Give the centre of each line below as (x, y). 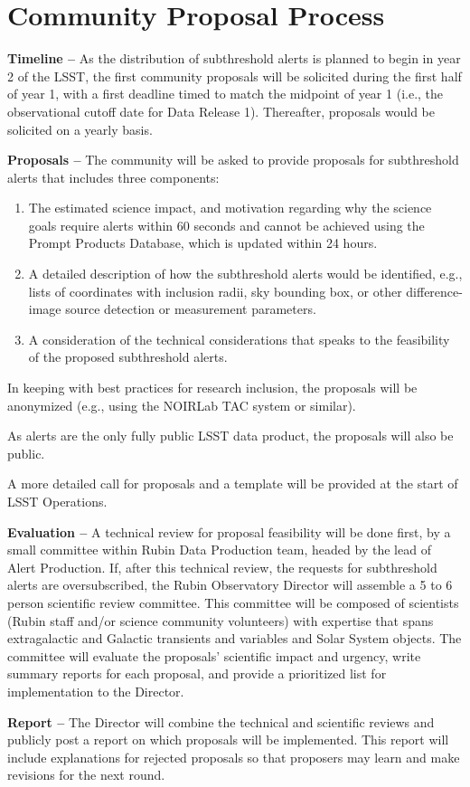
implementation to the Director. (96, 691)
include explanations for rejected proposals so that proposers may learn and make (234, 757)
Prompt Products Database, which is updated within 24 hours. (203, 243)
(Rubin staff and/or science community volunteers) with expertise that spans (221, 620)
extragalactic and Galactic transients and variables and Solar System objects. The (235, 638)
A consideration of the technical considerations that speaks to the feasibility (239, 339)
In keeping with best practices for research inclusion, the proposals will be (212, 388)
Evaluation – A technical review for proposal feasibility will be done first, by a (229, 531)
